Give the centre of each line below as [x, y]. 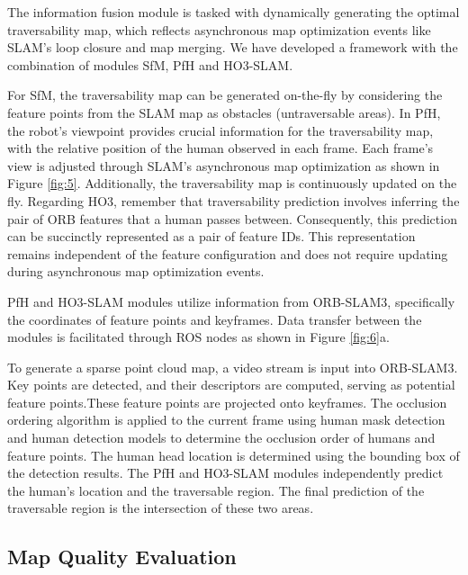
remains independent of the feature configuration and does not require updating [228, 253]
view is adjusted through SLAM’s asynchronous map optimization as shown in [224, 165]
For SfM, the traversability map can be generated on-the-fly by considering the [225, 95]
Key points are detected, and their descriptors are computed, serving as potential [231, 385]
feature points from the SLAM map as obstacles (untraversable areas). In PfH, [224, 112]
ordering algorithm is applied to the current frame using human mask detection [226, 420]
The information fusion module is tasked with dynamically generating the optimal [234, 12]
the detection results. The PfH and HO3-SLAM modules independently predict [225, 473]
